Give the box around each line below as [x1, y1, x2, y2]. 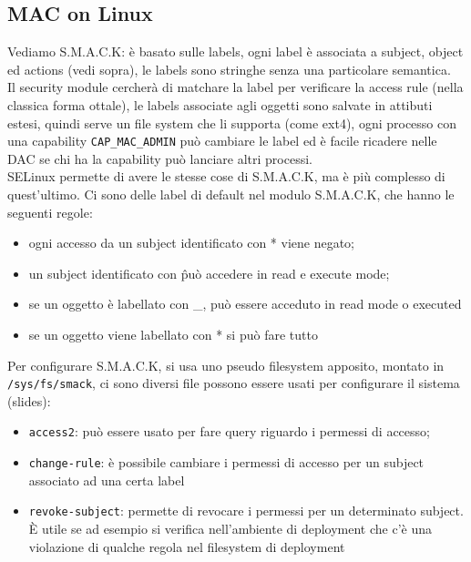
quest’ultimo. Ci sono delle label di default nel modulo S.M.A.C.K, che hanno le [7, 185, 455, 204]
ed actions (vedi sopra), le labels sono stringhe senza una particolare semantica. [7, 59, 451, 78]
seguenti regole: [7, 202, 93, 221]
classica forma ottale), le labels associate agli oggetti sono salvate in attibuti [7, 95, 433, 114]
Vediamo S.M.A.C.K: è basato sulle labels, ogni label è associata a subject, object [7, 42, 464, 61]
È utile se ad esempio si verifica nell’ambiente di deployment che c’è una [28, 518, 432, 537]
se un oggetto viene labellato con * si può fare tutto [28, 324, 318, 343]
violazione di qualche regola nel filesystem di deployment [28, 536, 345, 556]
